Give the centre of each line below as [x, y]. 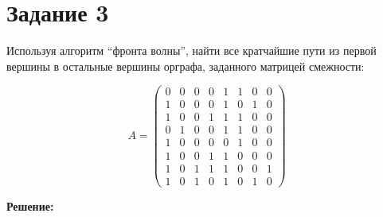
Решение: [30, 205]
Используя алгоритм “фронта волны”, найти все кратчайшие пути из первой [191, 50]
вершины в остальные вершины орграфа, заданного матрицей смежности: [186, 66]
